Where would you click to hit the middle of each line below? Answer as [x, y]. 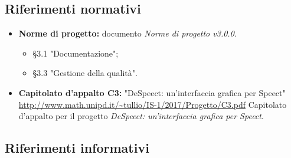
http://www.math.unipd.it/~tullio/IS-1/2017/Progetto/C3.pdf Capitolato [153, 104]
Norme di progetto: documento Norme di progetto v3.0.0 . [127, 33]
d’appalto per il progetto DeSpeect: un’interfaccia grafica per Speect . [141, 116]
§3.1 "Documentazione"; [76, 53]
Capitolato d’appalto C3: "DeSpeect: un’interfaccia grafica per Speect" [152, 92]
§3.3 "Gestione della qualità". [85, 73]
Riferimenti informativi [77, 148]
